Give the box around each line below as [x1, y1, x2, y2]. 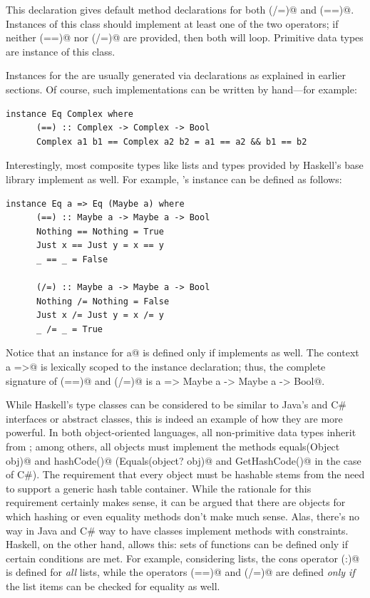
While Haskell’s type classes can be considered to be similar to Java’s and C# [6, 397, 346, 412]
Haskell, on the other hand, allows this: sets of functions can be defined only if [6, 537, 349, 552]
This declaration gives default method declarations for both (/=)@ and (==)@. [6, 2, 354, 16]
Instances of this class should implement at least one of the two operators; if [6, 16, 339, 31]
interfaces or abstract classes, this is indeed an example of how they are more [6, 411, 343, 426]
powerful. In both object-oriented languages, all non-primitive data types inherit [6, 425, 356, 440]
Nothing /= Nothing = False [36, 296, 170, 306]
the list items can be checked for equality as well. [6, 578, 220, 593]
